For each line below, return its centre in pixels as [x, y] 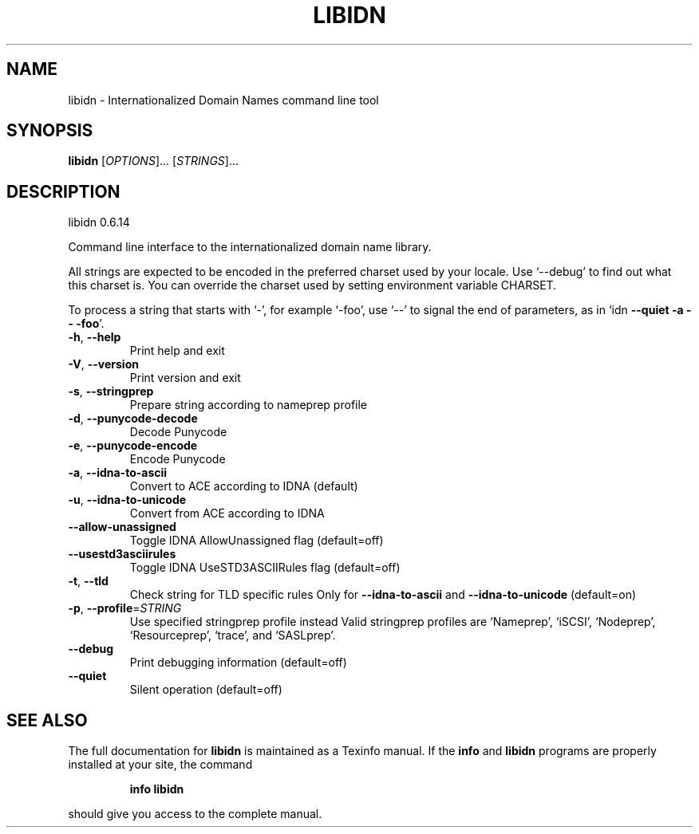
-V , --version [103, 364]
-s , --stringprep [111, 391]
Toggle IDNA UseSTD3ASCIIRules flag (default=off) [265, 568]
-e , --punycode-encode [133, 446]
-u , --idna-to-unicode [127, 500]
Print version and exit [185, 378]
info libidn [157, 789]
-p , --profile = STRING [125, 608]
